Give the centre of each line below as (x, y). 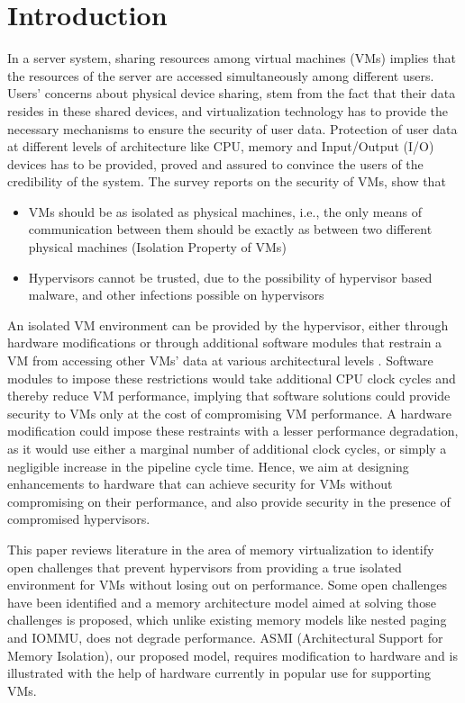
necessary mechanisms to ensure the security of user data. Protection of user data (232, 128)
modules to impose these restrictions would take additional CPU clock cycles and (232, 378)
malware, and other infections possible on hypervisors (176, 295)
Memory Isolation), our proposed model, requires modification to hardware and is (232, 655)
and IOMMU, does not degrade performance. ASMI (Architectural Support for (225, 637)
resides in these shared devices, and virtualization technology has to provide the (228, 110)
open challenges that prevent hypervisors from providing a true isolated (205, 567)
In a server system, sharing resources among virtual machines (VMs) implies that (232, 58)
